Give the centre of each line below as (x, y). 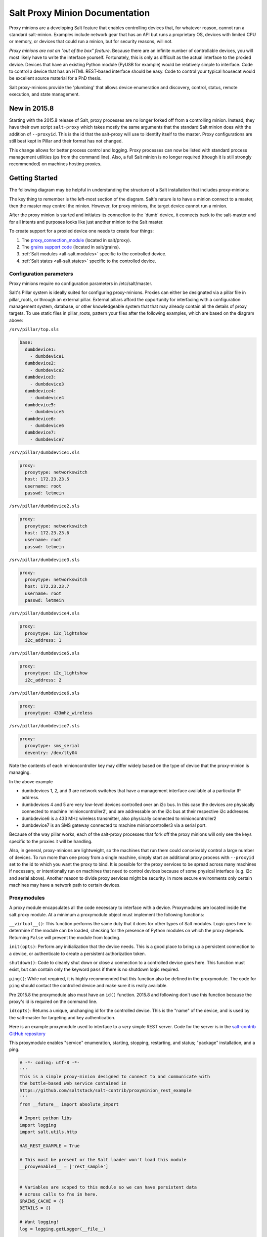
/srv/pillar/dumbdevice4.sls (44, 613)
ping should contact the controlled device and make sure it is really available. (89, 986)
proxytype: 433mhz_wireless (59, 713)
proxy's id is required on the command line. (53, 1001)
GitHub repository (27, 1034)
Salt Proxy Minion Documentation (80, 13)
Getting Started (33, 178)
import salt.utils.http (48, 1132)
